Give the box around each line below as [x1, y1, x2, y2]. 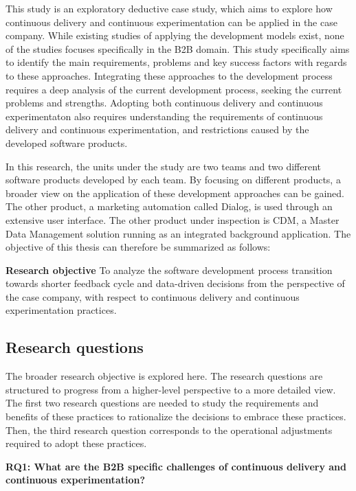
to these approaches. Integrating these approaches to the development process [5, 68, 333, 82]
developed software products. [5, 135, 128, 150]
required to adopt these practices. [5, 436, 147, 450]
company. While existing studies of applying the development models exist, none [5, 28, 344, 43]
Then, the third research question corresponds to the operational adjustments [5, 422, 333, 437]
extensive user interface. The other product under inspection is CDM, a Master [5, 212, 340, 227]
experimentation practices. [5, 303, 117, 317]
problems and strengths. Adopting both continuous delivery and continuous [5, 95, 323, 110]
